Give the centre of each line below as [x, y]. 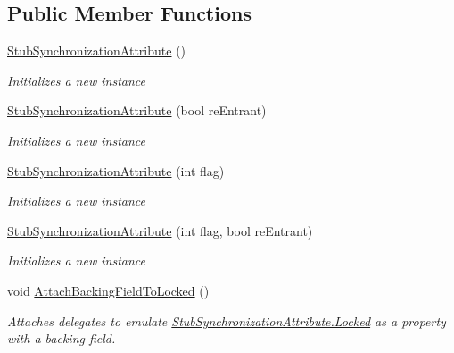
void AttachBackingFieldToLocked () [108, 290]
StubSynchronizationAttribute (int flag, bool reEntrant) [160, 230]
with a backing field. [62, 338]
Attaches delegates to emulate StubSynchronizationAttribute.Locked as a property [227, 320]
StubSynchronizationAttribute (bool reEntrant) [137, 110]
